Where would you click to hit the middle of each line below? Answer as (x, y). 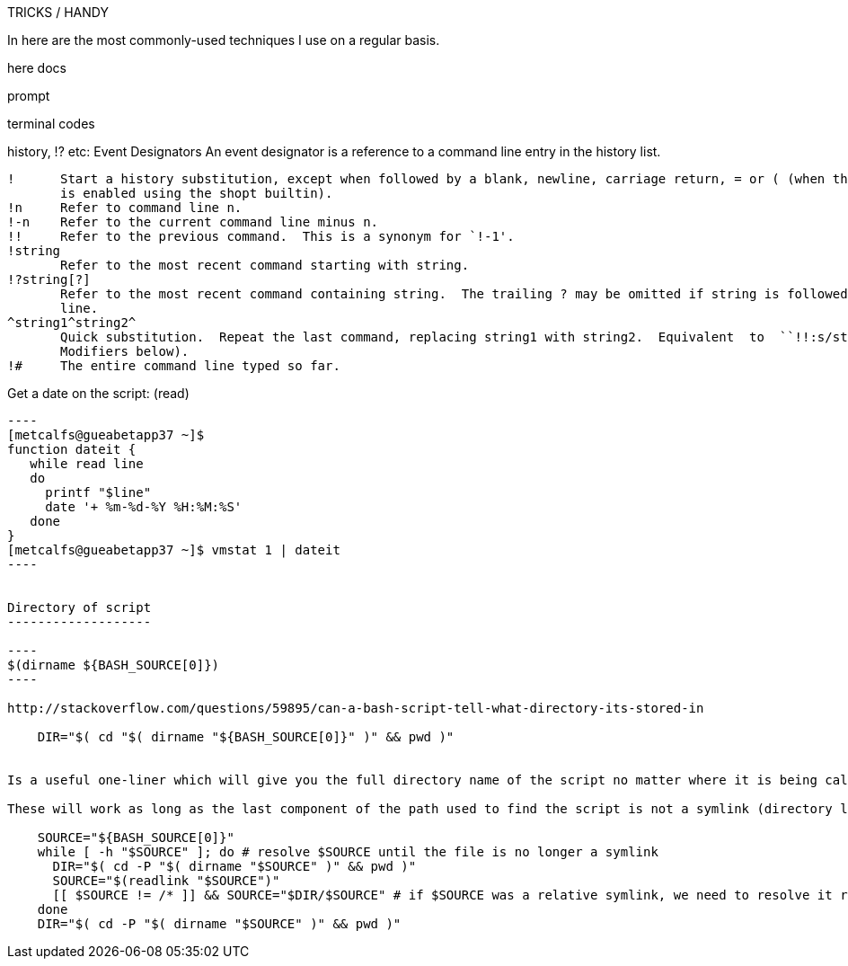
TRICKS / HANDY (58, 12)
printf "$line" (98, 492)
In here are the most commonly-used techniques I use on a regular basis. (224, 40)
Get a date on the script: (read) (98, 393)
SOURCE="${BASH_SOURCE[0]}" (136, 837)
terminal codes (51, 124)
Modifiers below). (125, 351)
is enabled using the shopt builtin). (197, 193)
